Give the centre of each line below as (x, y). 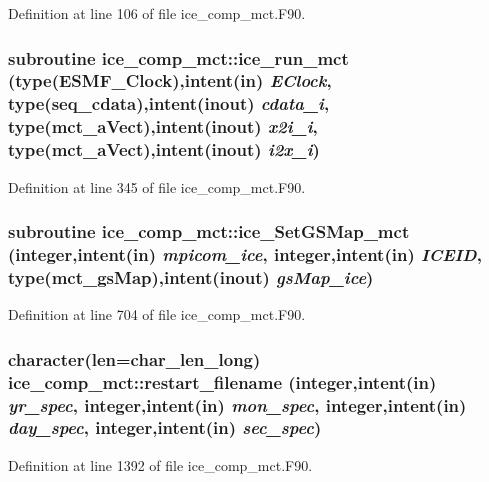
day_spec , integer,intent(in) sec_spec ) (165, 427)
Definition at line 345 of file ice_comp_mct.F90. (157, 186)
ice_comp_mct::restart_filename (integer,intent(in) (222, 381)
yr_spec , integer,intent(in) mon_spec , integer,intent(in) (237, 404)
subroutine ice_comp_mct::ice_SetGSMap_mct (209, 231)
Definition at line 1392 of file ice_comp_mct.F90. (160, 464)
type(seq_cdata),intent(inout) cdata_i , (169, 103)
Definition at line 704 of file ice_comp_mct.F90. (157, 314)
